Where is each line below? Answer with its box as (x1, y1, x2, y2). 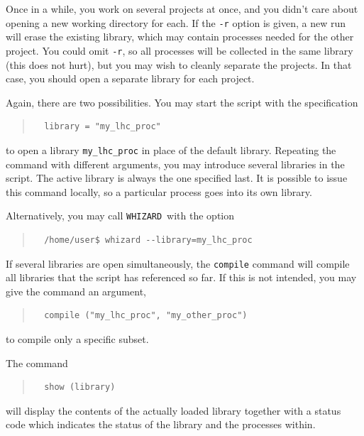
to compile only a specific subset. (6, 332, 149, 346)
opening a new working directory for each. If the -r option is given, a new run (6, 15, 346, 30)
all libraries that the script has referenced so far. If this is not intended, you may (6, 270, 357, 285)
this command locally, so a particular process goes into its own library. (6, 184, 312, 199)
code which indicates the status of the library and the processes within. (6, 417, 316, 432)
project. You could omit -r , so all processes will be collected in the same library (6, 43, 353, 58)
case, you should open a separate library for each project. (6, 71, 255, 86)
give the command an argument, (6, 283, 146, 298)
